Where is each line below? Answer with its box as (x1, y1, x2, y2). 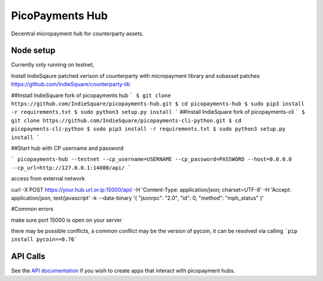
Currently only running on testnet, (11, 61, 95, 68)
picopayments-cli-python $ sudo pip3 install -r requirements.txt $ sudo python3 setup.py (11, 126, 286, 132)
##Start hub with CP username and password (11, 144, 124, 152)
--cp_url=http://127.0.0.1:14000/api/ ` (11, 164, 132, 171)
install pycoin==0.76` (11, 236, 78, 243)
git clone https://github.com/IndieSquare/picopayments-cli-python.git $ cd (11, 117, 242, 124)
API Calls (11, 252, 46, 262)
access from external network (11, 175, 85, 182)
